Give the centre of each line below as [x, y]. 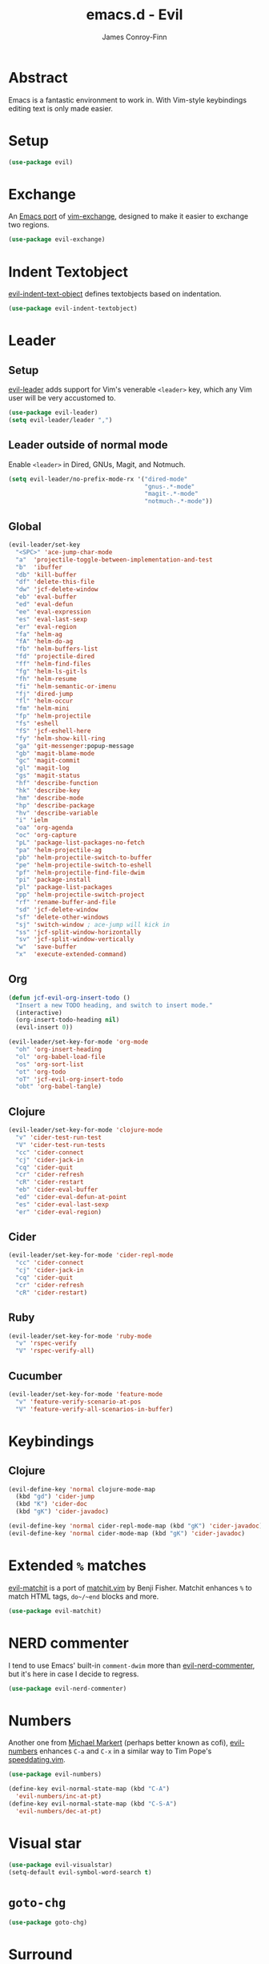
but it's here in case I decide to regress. [74, 1674]
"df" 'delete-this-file [55, 582]
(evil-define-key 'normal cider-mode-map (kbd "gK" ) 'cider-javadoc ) [127, 1533]
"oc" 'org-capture [46, 835]
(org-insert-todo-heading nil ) [68, 1020]
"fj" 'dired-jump [44, 694]
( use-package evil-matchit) [55, 1611]
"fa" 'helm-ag [39, 634]
